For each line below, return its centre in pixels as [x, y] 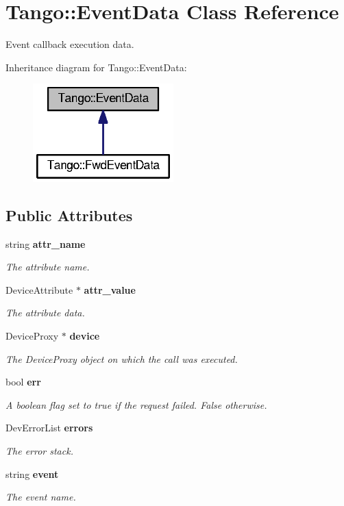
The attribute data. [45, 313]
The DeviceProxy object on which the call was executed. [122, 358]
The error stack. [39, 451]
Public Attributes [69, 215]
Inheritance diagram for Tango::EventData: [96, 67]
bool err [23, 382]
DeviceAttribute [39, 289]
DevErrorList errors [49, 428]
